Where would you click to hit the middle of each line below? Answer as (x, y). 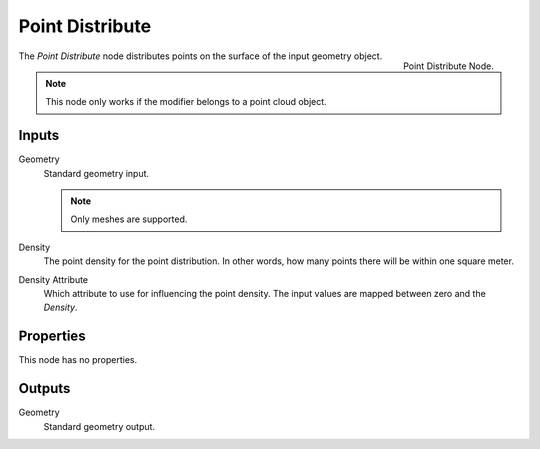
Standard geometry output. (99, 426)
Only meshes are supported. (129, 219)
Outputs (44, 388)
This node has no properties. (78, 360)
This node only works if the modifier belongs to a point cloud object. (186, 102)
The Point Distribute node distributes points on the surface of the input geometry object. (200, 56)
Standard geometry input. (96, 173)
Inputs (39, 135)
